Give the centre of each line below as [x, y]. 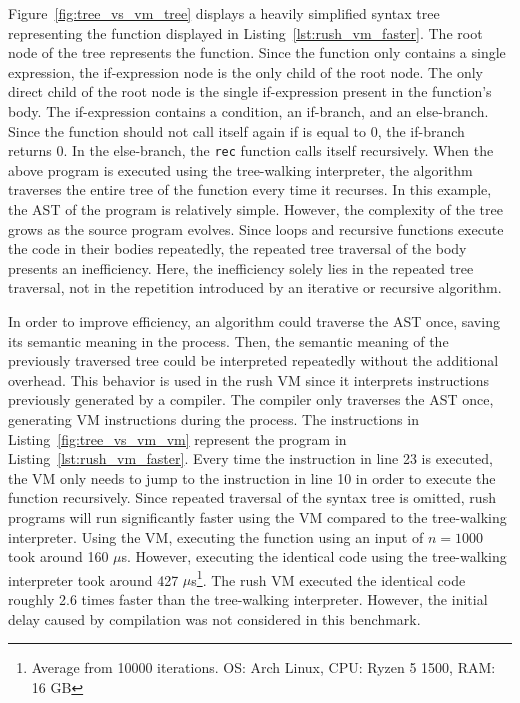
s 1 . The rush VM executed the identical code [328, 578]
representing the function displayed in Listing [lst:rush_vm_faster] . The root [245, 32]
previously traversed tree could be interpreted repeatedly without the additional [253, 360]
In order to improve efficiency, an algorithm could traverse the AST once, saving [254, 320]
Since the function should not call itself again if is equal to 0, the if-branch [236, 130]
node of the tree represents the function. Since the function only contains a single [257, 52]
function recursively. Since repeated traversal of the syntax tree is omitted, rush [252, 497]
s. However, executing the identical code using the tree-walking [314, 556]
